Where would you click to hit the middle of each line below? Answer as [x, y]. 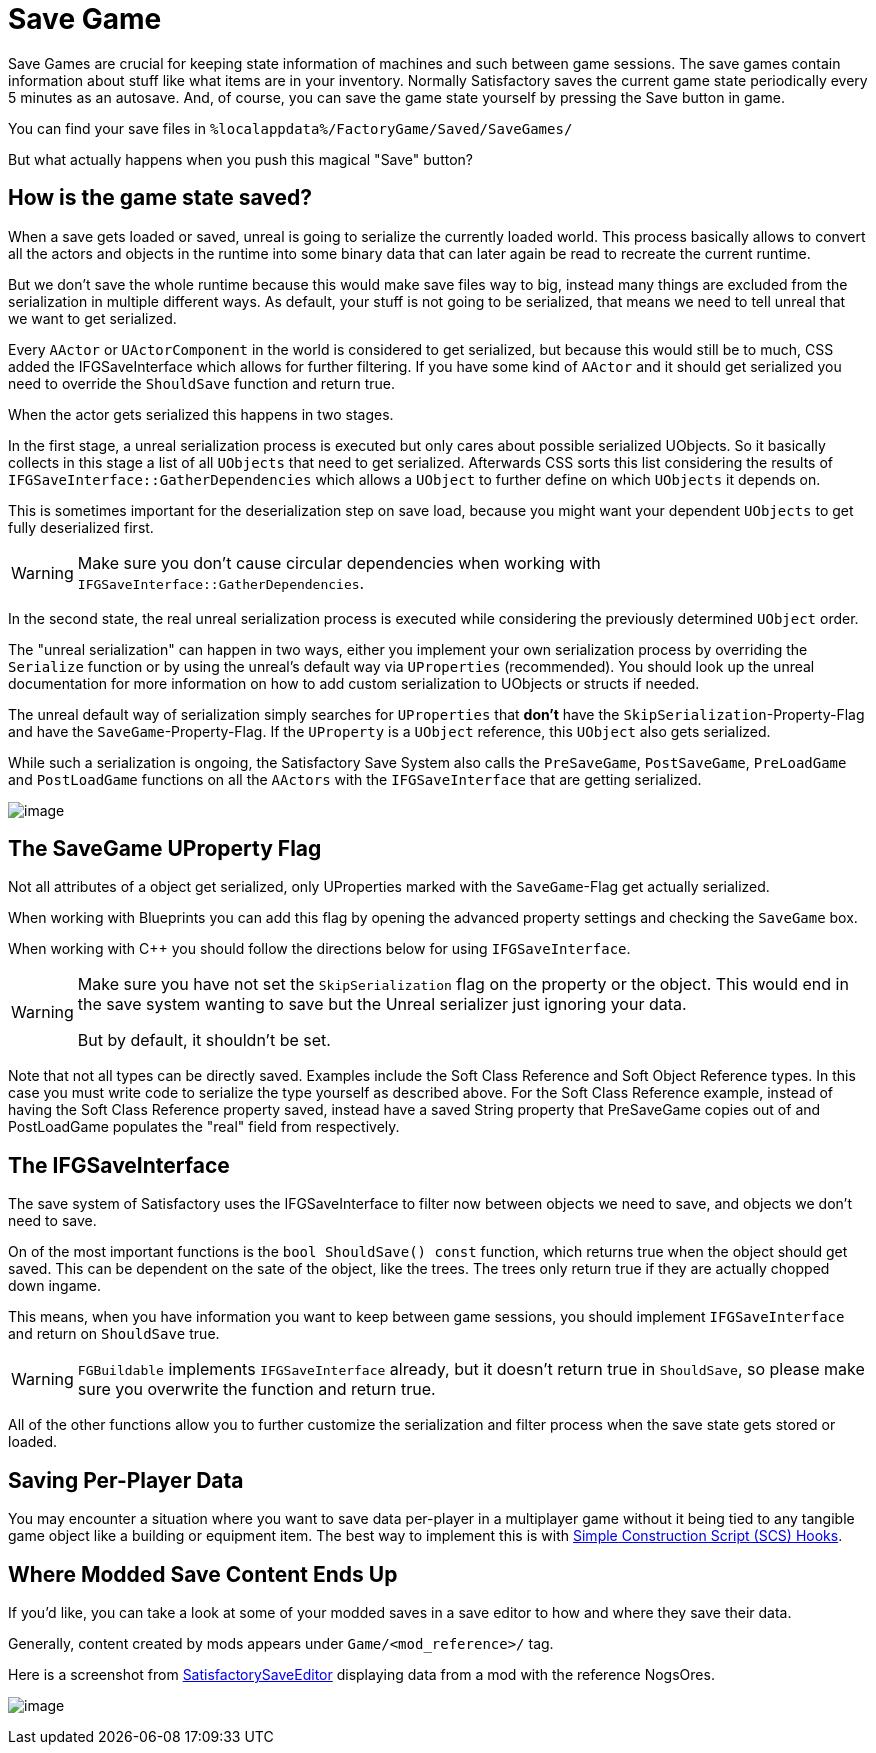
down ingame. [54, 1286]
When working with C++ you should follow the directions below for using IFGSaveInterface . [319, 949]
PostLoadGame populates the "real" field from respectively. [204, 1127]
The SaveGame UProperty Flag [165, 849]
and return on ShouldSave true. [114, 1334]
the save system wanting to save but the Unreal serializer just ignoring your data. [382, 1004]
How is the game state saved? [160, 198]
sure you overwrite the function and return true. [256, 1389]
